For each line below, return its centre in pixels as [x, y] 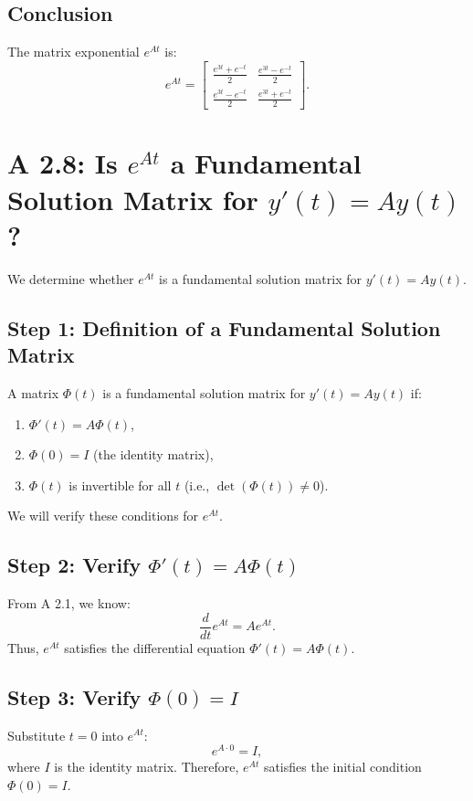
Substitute [37, 735]
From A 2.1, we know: [69, 603]
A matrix [33, 392]
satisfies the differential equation [155, 647]
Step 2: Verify [74, 565]
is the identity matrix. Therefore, [147, 767]
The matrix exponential [74, 52]
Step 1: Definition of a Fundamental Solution [224, 327]
